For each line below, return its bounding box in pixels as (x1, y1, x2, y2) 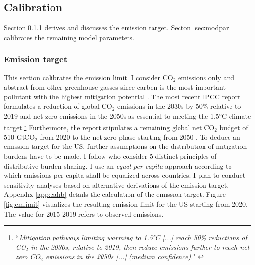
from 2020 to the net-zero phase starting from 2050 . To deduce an (40, 131, 240, 142)
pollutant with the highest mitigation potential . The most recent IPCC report (4, 91, 241, 101)
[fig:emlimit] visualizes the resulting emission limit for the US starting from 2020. (4, 198, 248, 209)
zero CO (15, 251, 41, 262)
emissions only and (178, 72, 234, 82)
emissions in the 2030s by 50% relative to (117, 101, 241, 111)
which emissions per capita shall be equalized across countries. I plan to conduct (4, 170, 246, 180)
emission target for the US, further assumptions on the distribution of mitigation (4, 141, 247, 151)
